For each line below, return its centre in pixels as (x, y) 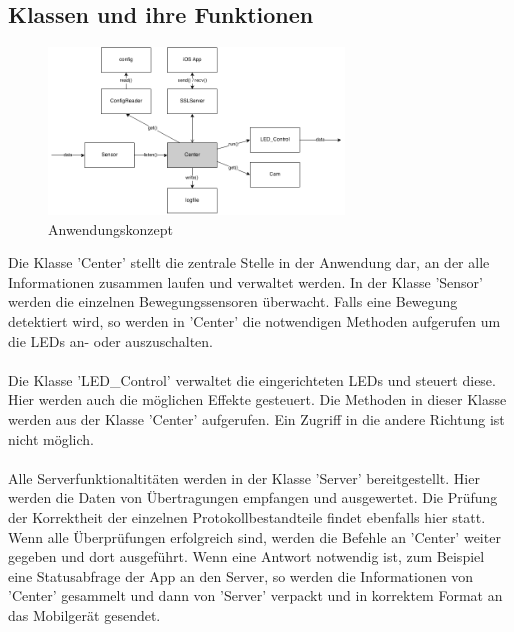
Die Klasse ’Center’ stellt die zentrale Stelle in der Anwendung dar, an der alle (249, 262)
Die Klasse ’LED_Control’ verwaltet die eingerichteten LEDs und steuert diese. (252, 379)
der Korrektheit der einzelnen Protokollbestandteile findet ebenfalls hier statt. (247, 516)
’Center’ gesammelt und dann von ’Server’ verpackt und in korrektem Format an (255, 595)
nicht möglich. (51, 438)
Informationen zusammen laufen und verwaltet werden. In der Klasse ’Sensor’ (245, 281)
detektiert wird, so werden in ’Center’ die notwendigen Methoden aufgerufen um (254, 320)
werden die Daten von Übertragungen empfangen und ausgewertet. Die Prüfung (253, 497)
